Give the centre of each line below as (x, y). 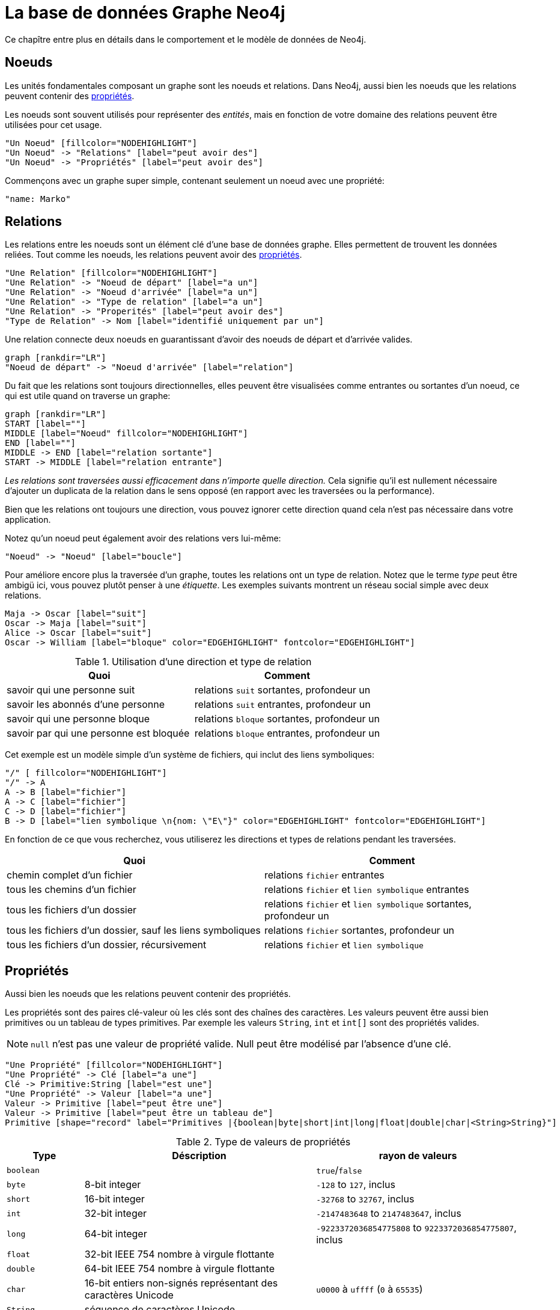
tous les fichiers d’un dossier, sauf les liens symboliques (134, 931)
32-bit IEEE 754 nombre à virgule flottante (179, 1254)
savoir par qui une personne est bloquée (98, 733)
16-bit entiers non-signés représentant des (181, 1283)
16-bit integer (114, 1199)
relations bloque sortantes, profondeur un (287, 719)
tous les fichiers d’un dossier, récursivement (107, 945)
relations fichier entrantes (324, 875)
